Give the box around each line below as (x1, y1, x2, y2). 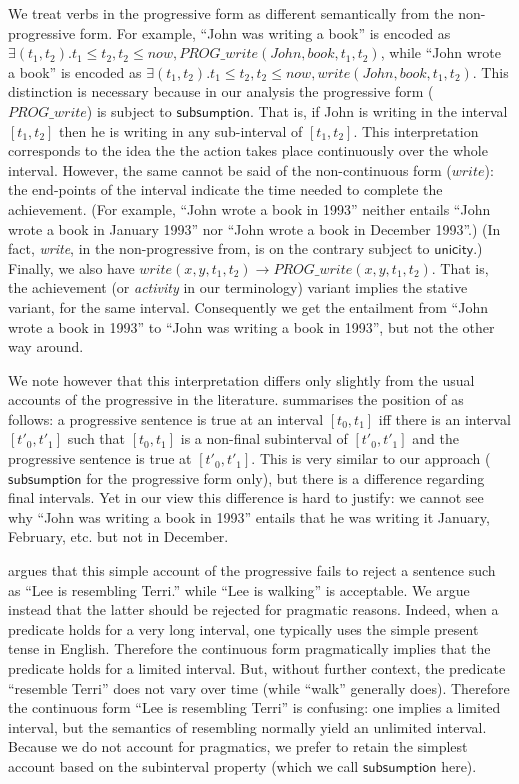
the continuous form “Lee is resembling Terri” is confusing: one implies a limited (8, 697, 501, 718)
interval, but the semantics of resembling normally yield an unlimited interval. (8, 716, 487, 737)
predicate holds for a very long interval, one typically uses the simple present (8, 618, 479, 639)
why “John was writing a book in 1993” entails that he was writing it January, (8, 506, 490, 527)
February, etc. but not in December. (8, 526, 229, 547)
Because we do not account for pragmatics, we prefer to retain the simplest (8, 736, 468, 757)
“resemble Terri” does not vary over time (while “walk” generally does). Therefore (8, 677, 510, 698)
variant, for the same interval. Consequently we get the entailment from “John (8, 296, 488, 317)
